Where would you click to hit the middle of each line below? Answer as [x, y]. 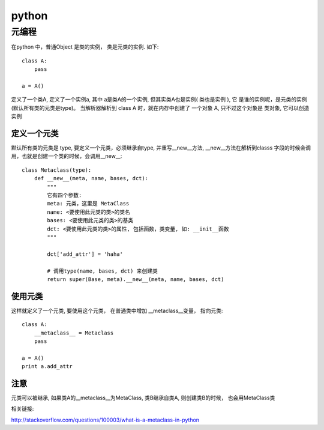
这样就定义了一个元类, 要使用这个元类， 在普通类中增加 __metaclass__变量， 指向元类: [117, 310]
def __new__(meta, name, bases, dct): [91, 178]
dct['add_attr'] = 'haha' [85, 254]
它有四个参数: [64, 195]
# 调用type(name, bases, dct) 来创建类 [103, 271]
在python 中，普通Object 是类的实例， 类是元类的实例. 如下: [85, 47]
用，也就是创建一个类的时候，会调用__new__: [67, 156]
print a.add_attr [47, 367]
